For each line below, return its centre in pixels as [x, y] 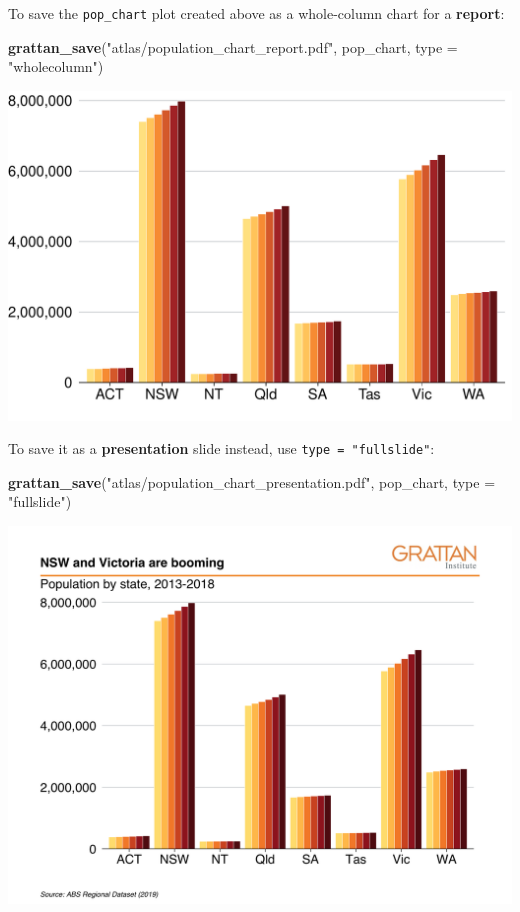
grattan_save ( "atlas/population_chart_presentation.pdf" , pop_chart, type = [252, 481]
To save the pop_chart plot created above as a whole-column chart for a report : [256, 13]
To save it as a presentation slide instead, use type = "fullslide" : [221, 448]
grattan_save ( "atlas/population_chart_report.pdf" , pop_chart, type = [233, 46]
